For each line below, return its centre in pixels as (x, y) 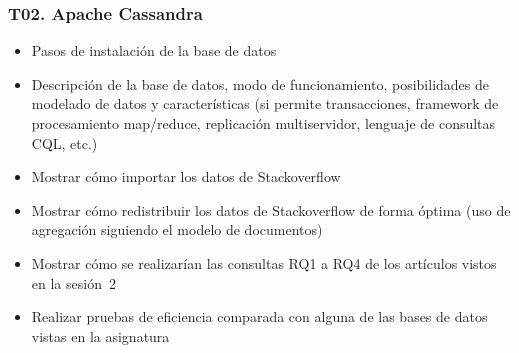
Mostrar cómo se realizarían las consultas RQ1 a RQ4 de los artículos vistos (264, 262)
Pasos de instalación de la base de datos (154, 50)
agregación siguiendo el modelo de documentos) (177, 229)
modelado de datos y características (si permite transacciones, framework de (265, 103)
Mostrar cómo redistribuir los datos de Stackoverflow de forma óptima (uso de (271, 209)
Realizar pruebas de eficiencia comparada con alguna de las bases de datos (259, 316)
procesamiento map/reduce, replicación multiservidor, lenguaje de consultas (263, 123)
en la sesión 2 (73, 282)
